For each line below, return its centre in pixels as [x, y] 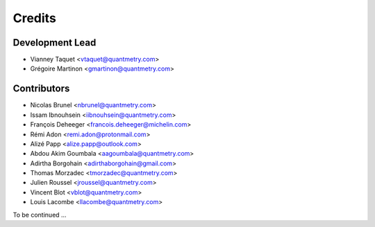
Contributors [41, 89]
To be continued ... [40, 215]
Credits [35, 18]
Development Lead [55, 43]
